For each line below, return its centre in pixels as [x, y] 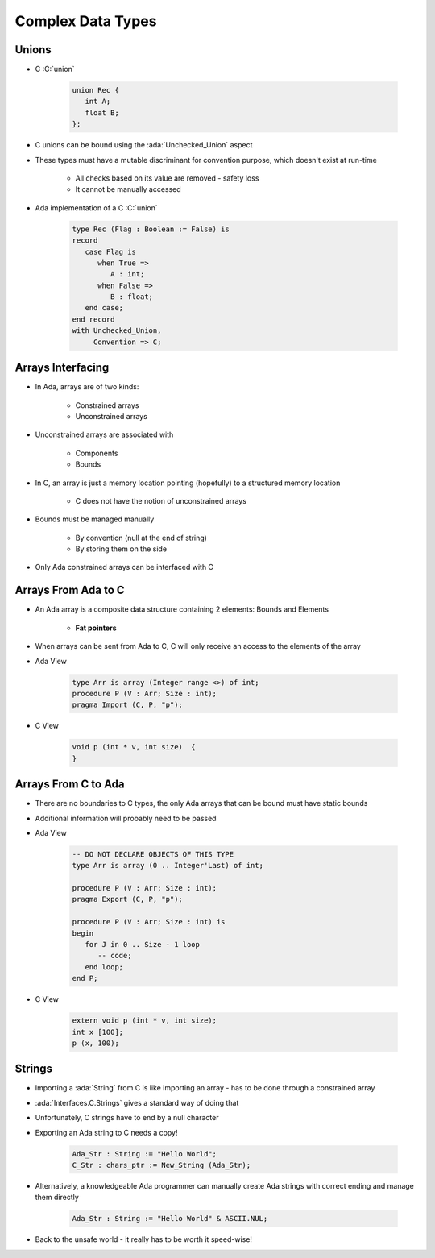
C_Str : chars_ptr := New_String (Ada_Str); [162, 1165]
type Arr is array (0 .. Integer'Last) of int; [168, 866]
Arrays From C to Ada [70, 785]
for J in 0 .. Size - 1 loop [143, 945]
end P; [85, 978]
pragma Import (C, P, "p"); [127, 705]
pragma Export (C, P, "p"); [127, 899]
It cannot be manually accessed [128, 189]
